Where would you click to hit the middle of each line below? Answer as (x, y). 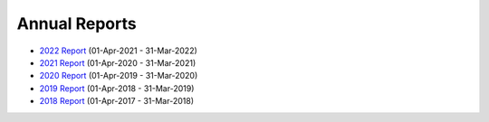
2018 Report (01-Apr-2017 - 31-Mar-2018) (117, 101)
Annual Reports (77, 23)
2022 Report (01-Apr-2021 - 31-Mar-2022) (119, 51)
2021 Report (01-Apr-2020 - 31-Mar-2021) (118, 62)
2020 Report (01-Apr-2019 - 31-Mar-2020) (119, 76)
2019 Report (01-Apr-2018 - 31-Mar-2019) (117, 88)
